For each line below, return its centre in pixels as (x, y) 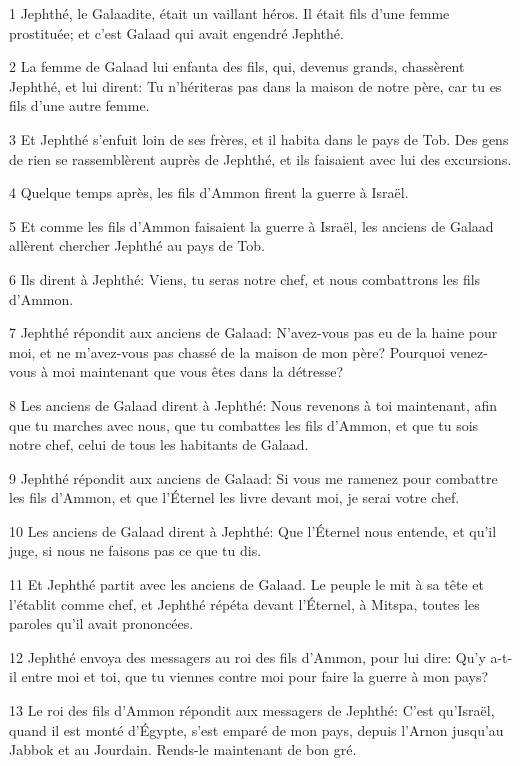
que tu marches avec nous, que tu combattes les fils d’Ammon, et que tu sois (244, 424)
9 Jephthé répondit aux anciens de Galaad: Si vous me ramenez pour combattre (253, 477)
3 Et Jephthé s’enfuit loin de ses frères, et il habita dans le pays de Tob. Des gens (259, 138)
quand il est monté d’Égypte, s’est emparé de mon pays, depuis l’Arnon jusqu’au (256, 729)
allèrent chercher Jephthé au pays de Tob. (137, 245)
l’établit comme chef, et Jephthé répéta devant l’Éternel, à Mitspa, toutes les (244, 603)
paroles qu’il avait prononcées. (101, 623)
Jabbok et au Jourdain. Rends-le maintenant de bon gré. (183, 749)
